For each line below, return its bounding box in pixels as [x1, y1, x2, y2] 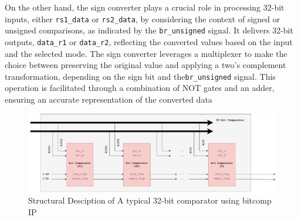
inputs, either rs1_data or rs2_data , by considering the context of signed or [5, 12, 280, 25]
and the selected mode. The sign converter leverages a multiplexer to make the [5, 47, 287, 59]
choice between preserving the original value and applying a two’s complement [5, 59, 286, 71]
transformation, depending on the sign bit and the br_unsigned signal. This [5, 70, 276, 82]
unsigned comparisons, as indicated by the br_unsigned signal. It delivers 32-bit [5, 24, 293, 36]
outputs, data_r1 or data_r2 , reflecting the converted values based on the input [5, 35, 293, 48]
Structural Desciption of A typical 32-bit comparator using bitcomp [28, 194, 272, 207]
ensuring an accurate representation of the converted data [5, 93, 212, 105]
